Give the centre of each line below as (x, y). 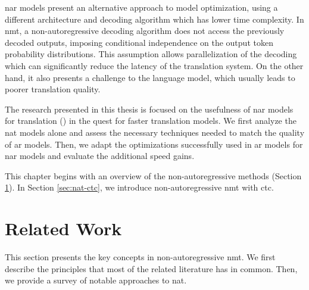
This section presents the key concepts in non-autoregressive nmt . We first (140, 257)
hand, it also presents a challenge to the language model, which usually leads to (150, 77)
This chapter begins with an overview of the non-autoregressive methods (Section (153, 175)
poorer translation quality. (53, 89)
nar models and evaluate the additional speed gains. (100, 156)
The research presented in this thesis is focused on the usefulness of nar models (149, 109)
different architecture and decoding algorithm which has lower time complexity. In (154, 19)
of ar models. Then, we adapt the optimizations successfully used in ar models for (154, 144)
